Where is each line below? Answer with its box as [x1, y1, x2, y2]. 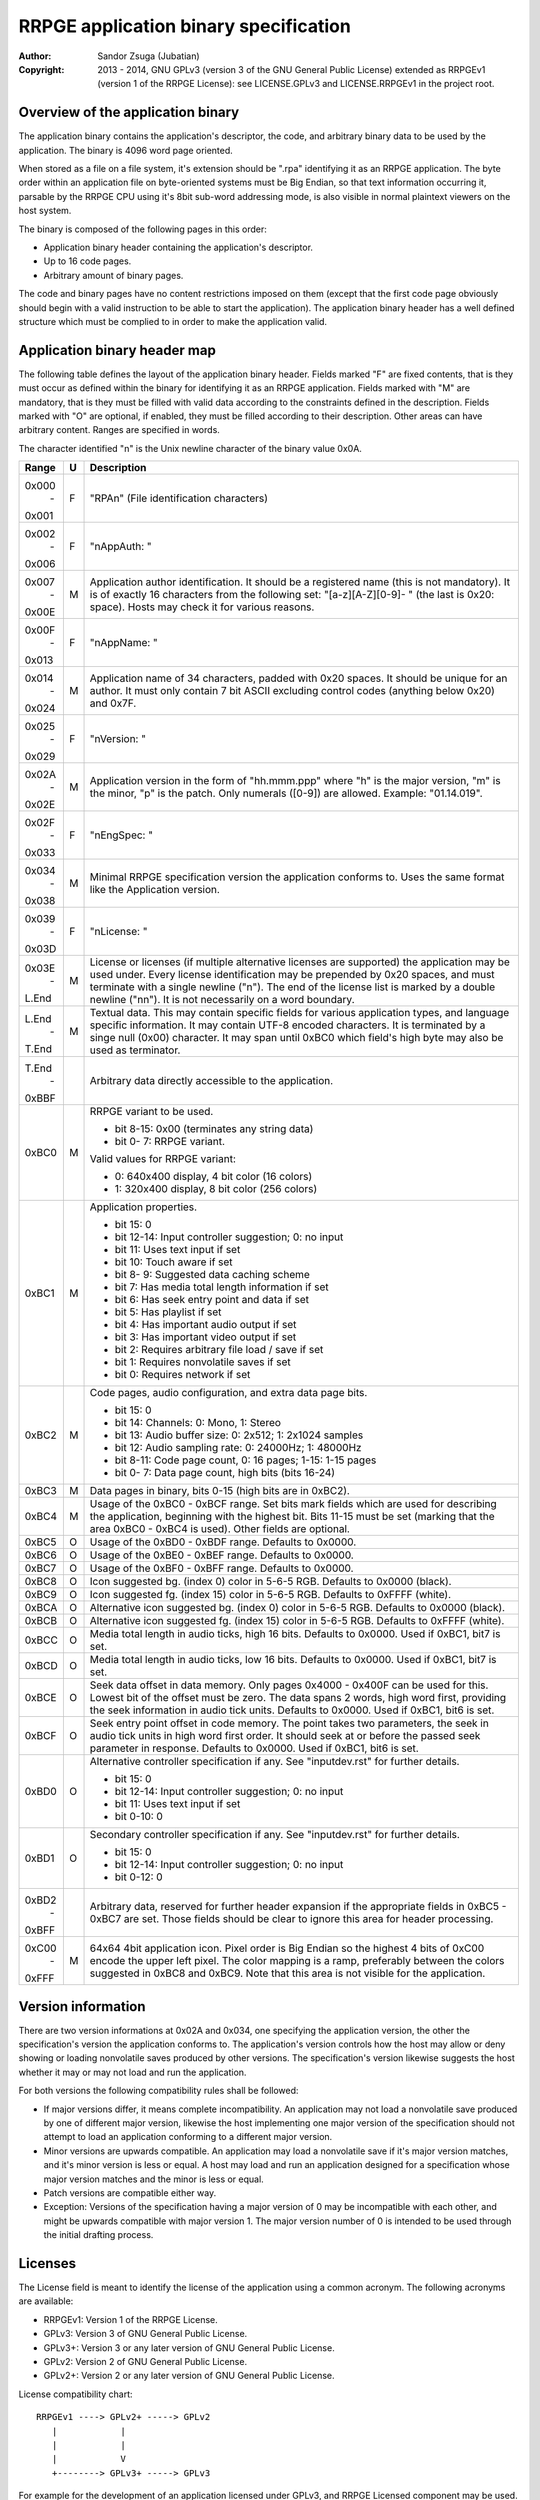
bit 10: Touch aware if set [114, 1255, 234, 1269]
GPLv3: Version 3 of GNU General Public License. [43, 2328, 248, 2340]
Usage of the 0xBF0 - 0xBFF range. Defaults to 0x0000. [89, 1561, 354, 1575]
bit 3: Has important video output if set [114, 1330, 297, 1344]
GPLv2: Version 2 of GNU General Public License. [43, 2356, 248, 2368]
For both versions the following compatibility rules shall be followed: [18, 2085, 299, 2097]
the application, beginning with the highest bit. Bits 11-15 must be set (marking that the [89, 1510, 495, 1524]
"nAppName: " [89, 636, 159, 650]
